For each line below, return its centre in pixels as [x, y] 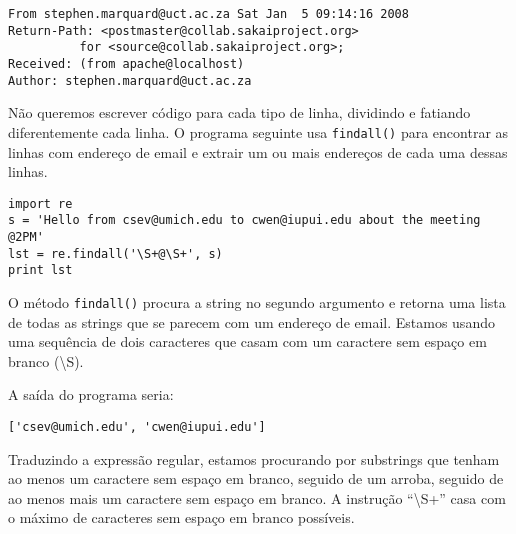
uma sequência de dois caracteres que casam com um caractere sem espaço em [247, 341]
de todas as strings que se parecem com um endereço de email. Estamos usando [251, 321]
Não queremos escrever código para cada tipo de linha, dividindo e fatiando [239, 112]
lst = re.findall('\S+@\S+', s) [115, 253]
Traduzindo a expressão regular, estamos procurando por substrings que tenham [254, 458]
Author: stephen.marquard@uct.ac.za [130, 80]
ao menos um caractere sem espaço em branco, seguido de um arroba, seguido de [256, 478]
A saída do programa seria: [91, 394]
